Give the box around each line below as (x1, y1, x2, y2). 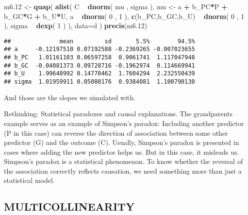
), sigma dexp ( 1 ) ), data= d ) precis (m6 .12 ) (4, 20, 148, 31)
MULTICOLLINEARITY (4, 199, 135, 214)
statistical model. (4, 175, 55, 185)
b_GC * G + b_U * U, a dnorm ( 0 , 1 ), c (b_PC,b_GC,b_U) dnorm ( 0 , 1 (4, 11, 245, 21)
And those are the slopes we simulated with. (4, 92, 135, 102)
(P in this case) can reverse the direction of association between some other (4, 127, 228, 138)
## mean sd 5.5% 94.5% (4, 37, 195, 45)
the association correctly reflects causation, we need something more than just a (4, 165, 242, 176)
